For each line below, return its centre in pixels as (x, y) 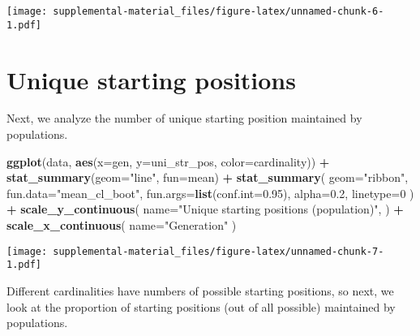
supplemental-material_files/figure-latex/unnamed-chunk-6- (219, 11)
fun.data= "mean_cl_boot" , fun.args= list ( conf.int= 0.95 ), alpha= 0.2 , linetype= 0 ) (210, 193)
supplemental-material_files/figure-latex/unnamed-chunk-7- (219, 251)
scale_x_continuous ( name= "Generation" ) (122, 225)
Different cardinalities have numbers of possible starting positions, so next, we (200, 290)
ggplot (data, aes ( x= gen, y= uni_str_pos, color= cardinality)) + (168, 161)
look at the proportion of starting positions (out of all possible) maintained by (201, 306)
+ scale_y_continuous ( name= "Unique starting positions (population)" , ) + (205, 209)
